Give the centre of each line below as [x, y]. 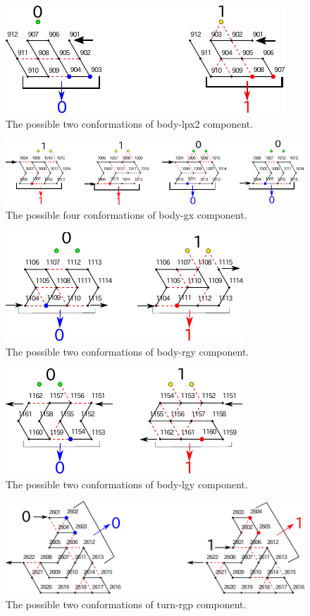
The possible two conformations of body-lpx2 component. [130, 123]
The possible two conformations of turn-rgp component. [126, 604]
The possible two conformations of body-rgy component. [128, 351]
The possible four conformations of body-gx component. [126, 215]
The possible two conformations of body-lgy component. [127, 484]
